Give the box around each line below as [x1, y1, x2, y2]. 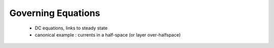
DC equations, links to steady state [35, 25, 108, 31]
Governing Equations [9, 7, 100, 18]
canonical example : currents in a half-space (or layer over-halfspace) [35, 31, 181, 37]
